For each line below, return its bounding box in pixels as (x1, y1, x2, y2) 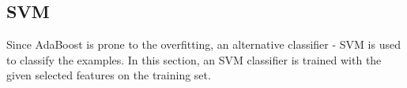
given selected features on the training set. (6, 67, 211, 83)
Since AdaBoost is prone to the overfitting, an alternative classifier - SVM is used (6, 36, 401, 53)
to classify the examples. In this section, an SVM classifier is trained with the (6, 51, 382, 68)
